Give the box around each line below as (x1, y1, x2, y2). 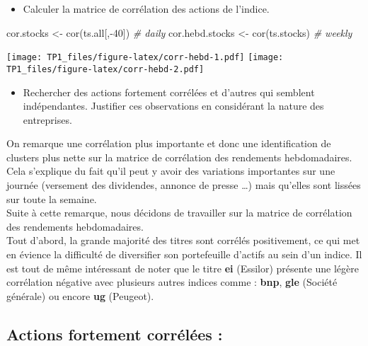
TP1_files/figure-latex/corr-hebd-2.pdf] (6, 64, 205, 74)
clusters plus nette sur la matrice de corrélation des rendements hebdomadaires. (6, 149, 352, 164)
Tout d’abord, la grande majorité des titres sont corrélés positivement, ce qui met (6, 233, 360, 248)
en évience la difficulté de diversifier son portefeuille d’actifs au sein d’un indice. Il (6, 247, 362, 262)
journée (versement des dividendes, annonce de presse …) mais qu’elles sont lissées (6, 178, 361, 192)
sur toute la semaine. (6, 191, 97, 206)
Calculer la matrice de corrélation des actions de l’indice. (23, 1, 270, 16)
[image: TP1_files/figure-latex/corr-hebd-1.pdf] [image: (6, 52, 284, 63)
